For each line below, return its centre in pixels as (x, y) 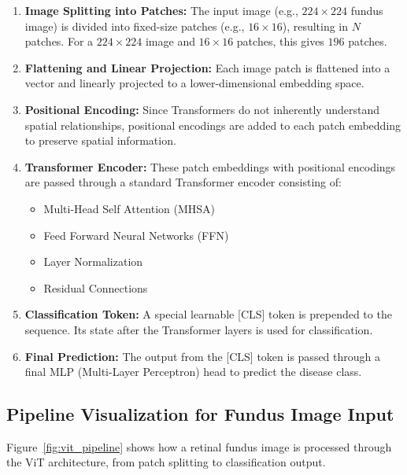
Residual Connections (96, 287)
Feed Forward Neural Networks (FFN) (136, 235)
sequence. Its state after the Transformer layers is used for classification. (199, 329)
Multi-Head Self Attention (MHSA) (129, 208)
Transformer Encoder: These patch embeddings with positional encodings (210, 166)
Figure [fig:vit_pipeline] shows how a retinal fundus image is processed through (199, 446)
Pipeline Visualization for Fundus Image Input (200, 414)
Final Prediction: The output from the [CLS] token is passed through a (203, 356)
